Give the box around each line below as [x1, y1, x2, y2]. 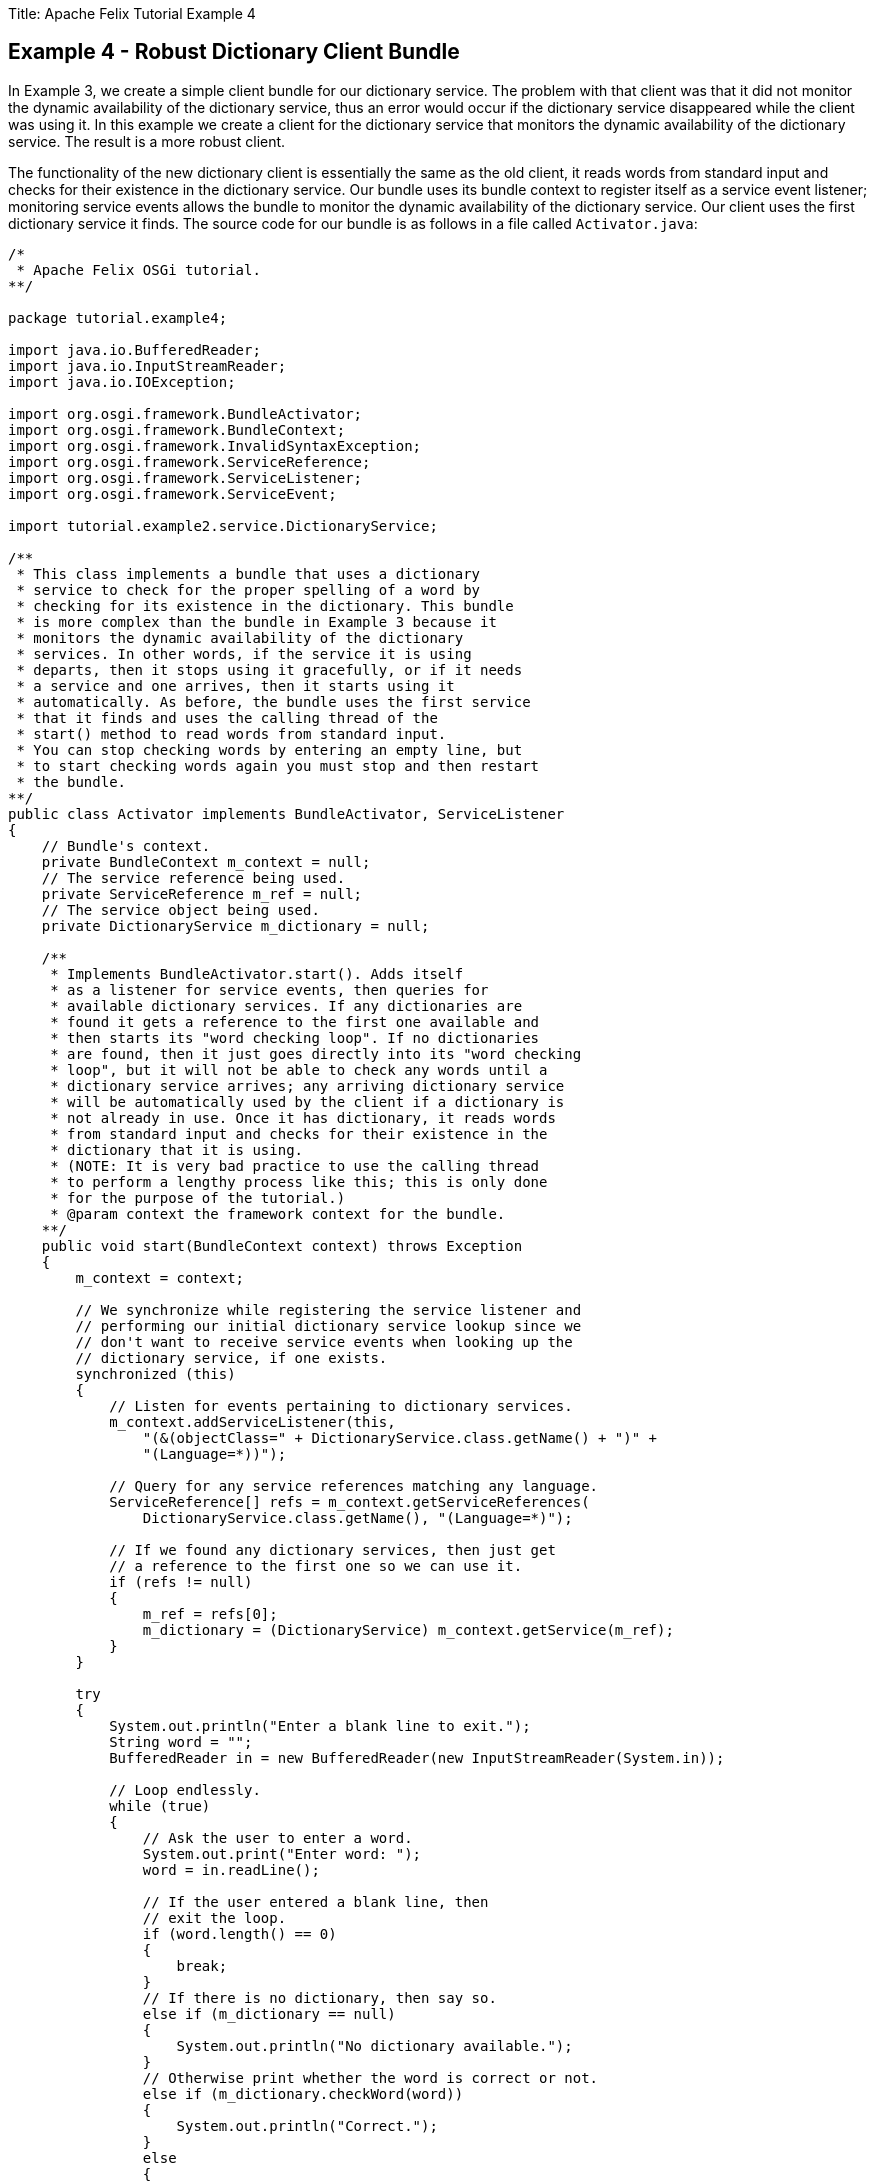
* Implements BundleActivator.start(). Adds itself [50, 965, 464, 982]
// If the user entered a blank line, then [142, 1893, 489, 1910]
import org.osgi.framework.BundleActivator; [8, 405, 363, 422]
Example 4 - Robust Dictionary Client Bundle [8, 39, 460, 65]
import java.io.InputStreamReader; [8, 357, 287, 374]
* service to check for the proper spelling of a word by [16, 581, 481, 598]
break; [176, 1957, 228, 1974]
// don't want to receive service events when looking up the [75, 1333, 573, 1350]
